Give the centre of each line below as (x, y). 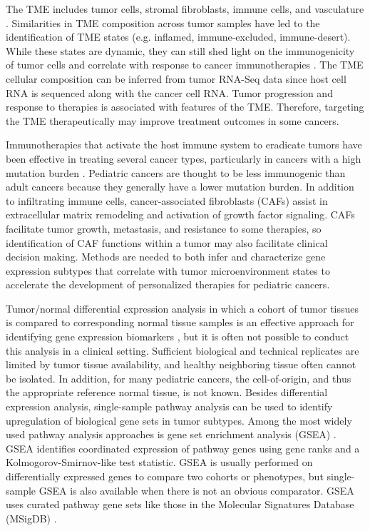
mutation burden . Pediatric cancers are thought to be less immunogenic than (176, 172)
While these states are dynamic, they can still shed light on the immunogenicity (180, 50)
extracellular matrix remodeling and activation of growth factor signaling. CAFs (180, 214)
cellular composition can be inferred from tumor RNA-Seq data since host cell (176, 78)
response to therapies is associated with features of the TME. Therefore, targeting (185, 107)
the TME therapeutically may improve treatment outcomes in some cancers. (173, 120)
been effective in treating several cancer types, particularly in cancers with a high (184, 158)
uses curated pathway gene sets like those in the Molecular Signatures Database (180, 504)
